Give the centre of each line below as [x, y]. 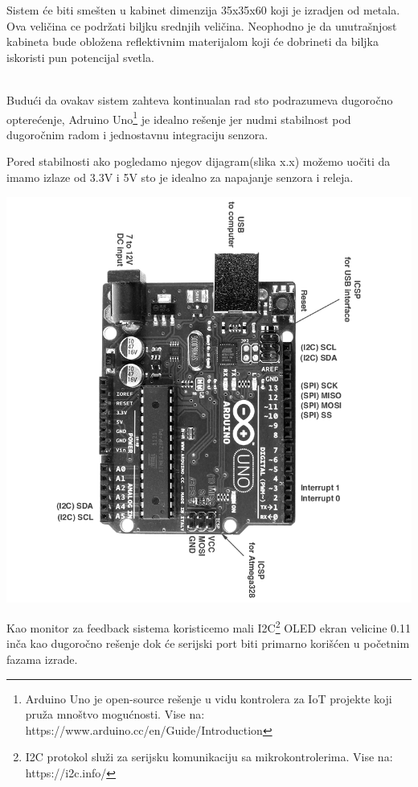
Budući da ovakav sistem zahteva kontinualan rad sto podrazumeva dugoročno [200, 99]
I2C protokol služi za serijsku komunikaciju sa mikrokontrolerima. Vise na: [209, 757]
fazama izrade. [42, 659]
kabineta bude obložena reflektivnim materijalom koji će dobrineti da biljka [193, 41]
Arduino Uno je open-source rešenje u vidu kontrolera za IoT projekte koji [209, 698]
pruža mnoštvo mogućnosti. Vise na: [115, 714]
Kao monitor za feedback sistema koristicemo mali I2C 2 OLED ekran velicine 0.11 [209, 626]
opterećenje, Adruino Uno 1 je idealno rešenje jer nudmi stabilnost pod [179, 117]
